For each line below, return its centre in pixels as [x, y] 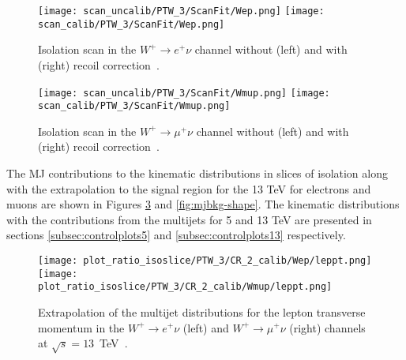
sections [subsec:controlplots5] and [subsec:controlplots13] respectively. [176, 235]
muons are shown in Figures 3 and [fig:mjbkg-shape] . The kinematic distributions [203, 204]
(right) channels [327, 327]
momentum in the [81, 327]
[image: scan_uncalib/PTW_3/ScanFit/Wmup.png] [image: [184, 93]
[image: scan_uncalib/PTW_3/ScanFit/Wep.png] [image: [181, 11]
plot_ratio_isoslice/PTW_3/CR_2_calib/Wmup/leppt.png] [185, 287]
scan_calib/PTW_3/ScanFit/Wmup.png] [134, 106]
